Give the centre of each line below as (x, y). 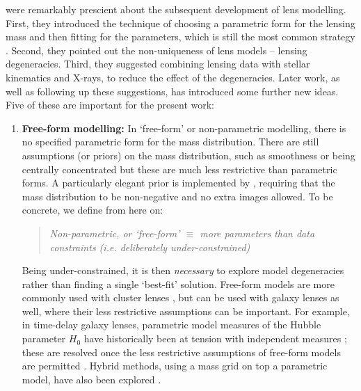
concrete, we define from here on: (93, 210)
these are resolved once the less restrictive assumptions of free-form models (181, 352)
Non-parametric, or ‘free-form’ (115, 233)
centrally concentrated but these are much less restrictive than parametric (179, 169)
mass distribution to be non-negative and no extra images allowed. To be (177, 196)
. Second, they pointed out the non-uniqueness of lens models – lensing (157, 50)
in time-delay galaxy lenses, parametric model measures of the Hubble (171, 325)
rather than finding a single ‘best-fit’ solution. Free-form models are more (178, 284)
